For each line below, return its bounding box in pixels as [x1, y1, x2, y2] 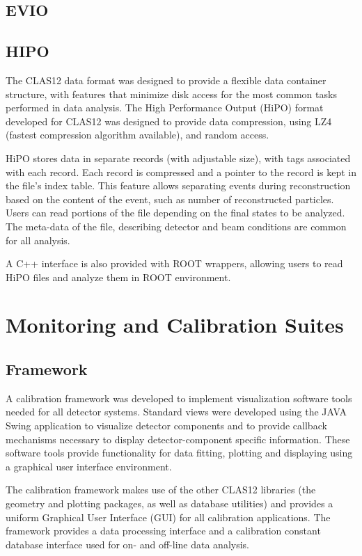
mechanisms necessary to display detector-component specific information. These [6, 431, 350, 446]
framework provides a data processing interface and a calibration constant [6, 523, 321, 538]
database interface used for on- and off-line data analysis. [6, 537, 249, 551]
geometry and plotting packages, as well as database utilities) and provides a [6, 496, 333, 511]
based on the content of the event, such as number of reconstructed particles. [6, 191, 334, 206]
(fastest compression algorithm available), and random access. [6, 127, 269, 142]
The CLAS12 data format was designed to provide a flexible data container [6, 72, 326, 87]
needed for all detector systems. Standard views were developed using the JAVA [6, 404, 347, 419]
